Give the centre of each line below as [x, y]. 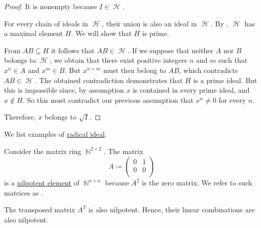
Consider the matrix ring [43, 151]
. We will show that [101, 33]
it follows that [73, 50]
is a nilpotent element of [42, 183]
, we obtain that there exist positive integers [118, 60]
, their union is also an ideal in [149, 23]
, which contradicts [209, 70]
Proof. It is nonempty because [51, 6]
